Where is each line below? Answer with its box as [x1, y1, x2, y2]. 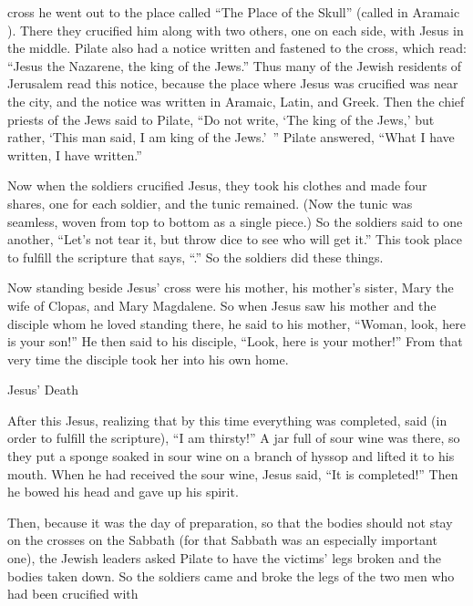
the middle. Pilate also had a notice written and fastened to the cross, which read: [7, 38, 467, 57]
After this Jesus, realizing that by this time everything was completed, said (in [7, 410, 447, 429]
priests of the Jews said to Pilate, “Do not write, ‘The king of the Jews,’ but [7, 109, 435, 128]
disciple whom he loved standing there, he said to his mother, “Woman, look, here [7, 313, 466, 333]
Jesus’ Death [7, 380, 78, 399]
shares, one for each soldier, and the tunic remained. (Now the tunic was [7, 193, 413, 212]
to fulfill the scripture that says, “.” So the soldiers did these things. [7, 247, 384, 266]
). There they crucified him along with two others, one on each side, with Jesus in [7, 20, 464, 39]
